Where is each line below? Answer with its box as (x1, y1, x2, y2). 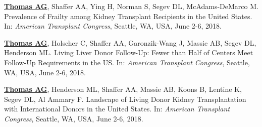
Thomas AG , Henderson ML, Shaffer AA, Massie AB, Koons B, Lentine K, (4, 84, 242, 94)
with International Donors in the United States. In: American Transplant (4, 103, 230, 114)
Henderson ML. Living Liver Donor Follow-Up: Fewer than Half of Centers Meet (4, 47, 253, 58)
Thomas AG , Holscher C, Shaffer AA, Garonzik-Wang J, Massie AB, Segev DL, (4, 37, 256, 48)
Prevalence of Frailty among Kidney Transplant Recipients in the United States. (4, 11, 252, 21)
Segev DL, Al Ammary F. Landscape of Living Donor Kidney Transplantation (4, 93, 246, 104)
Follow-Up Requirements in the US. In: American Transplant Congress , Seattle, (4, 57, 250, 67)
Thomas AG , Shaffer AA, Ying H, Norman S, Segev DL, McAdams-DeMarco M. (4, 1, 258, 11)
